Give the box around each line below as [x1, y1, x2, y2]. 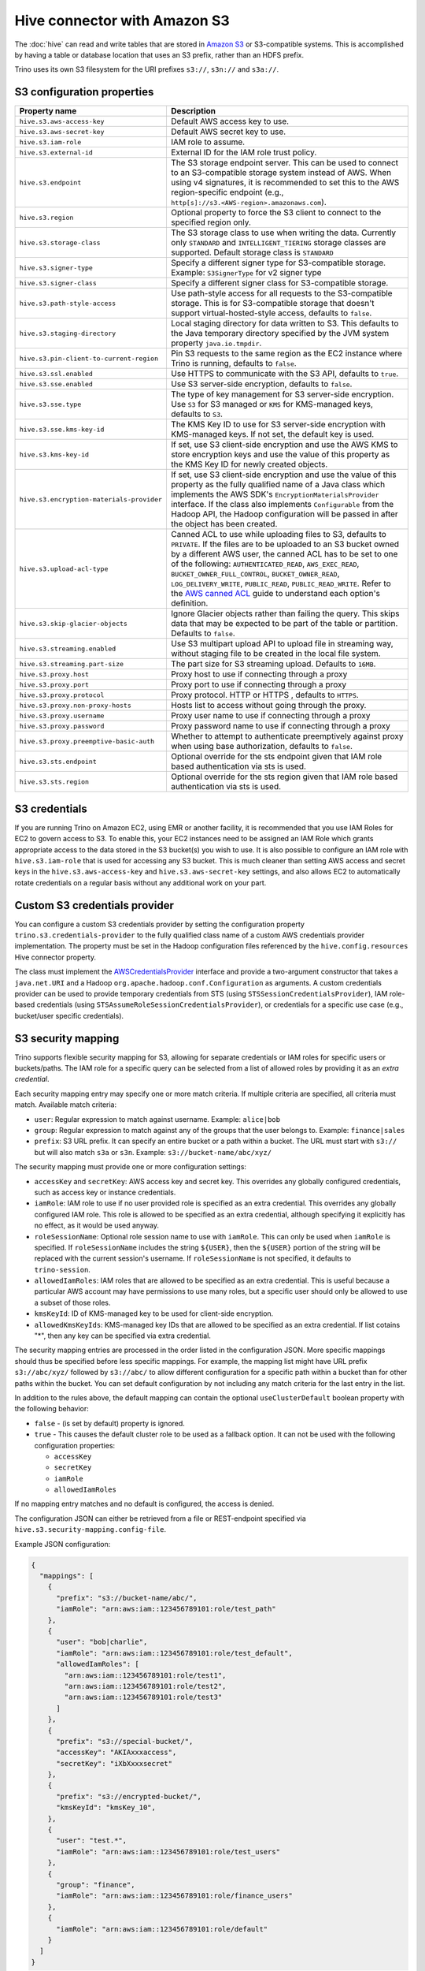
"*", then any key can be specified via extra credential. [34, 1331, 212, 1340]
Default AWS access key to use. [170, 116, 290, 127]
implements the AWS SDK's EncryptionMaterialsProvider [170, 489, 379, 500]
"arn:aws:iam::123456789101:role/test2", [64, 1682, 227, 1690]
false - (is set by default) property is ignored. [34, 1418, 185, 1428]
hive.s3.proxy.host [19, 670, 90, 678]
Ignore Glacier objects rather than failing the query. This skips [170, 608, 400, 619]
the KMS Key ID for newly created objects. [170, 459, 328, 470]
